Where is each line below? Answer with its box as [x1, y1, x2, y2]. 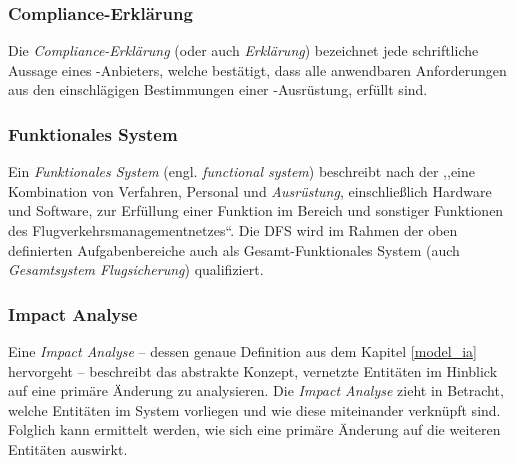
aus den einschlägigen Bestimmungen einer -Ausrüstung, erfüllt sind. [8, 79, 428, 100]
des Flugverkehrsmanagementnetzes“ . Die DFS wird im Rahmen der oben [8, 220, 458, 240]
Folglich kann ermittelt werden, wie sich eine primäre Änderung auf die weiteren [8, 419, 501, 440]
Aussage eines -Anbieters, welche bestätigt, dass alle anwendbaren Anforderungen [8, 59, 507, 80]
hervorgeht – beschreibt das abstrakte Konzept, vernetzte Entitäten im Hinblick [8, 360, 498, 381]
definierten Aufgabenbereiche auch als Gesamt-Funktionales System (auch [8, 239, 460, 260]
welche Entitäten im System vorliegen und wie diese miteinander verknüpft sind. [8, 399, 501, 420]
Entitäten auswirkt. [8, 438, 128, 459]
